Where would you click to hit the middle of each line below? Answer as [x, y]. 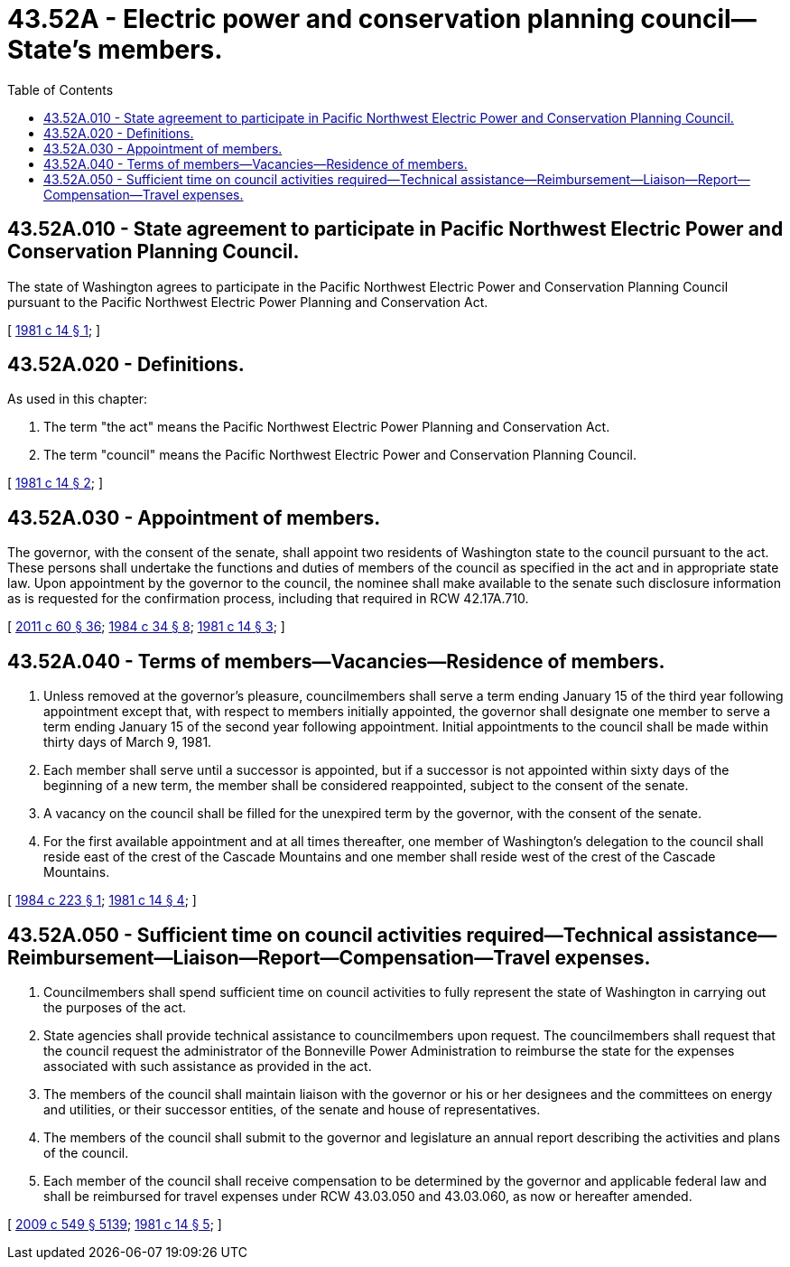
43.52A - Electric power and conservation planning [321, 19]
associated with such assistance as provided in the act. [208, 1066]
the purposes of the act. [115, 1007]
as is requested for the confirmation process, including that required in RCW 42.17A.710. [268, 599]
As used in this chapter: [78, 399]
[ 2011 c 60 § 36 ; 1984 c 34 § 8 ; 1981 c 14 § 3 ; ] [146, 627]
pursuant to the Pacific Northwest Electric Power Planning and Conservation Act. [248, 302]
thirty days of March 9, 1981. [128, 742]
